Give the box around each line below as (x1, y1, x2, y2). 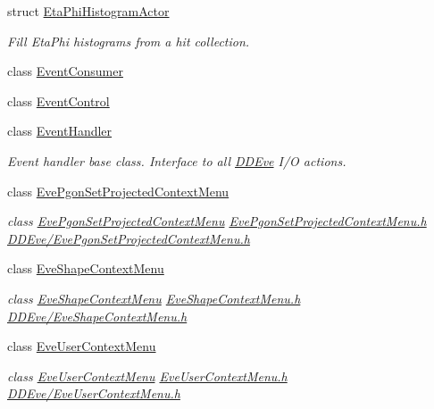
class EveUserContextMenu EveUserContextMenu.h (7, 366, 288, 385)
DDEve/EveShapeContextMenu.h (7, 306, 188, 325)
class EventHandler (7, 121, 113, 140)
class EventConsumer (7, 62, 123, 80)
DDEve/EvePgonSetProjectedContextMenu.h (7, 229, 250, 247)
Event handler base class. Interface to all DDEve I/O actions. (7, 151, 346, 170)
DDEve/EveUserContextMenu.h (7, 384, 180, 403)
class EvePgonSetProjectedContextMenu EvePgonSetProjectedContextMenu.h (7, 212, 427, 230)
